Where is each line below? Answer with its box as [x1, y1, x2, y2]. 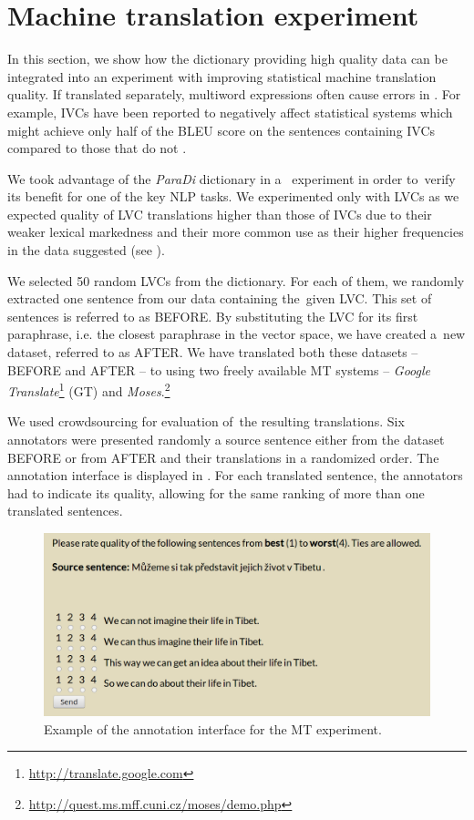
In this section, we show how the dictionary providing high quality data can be [7, 49, 448, 68]
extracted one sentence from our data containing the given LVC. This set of [7, 289, 432, 308]
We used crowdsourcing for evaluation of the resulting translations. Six [7, 412, 405, 431]
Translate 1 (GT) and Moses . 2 [7, 379, 170, 400]
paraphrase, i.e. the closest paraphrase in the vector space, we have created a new [7, 324, 466, 343]
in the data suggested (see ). [7, 241, 165, 260]
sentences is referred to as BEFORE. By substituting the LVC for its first [7, 306, 418, 325]
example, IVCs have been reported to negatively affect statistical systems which [7, 102, 453, 121]
